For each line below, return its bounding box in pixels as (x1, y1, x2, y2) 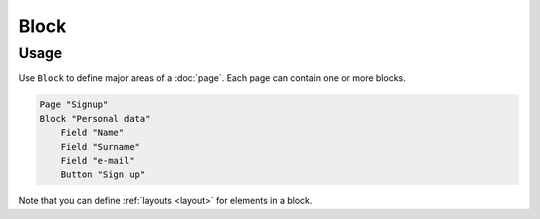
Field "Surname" (60, 141, 140, 152)
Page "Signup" (39, 99, 109, 110)
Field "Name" (60, 127, 125, 139)
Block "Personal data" (39, 113, 151, 124)
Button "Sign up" (60, 169, 146, 180)
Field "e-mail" (60, 155, 135, 166)
